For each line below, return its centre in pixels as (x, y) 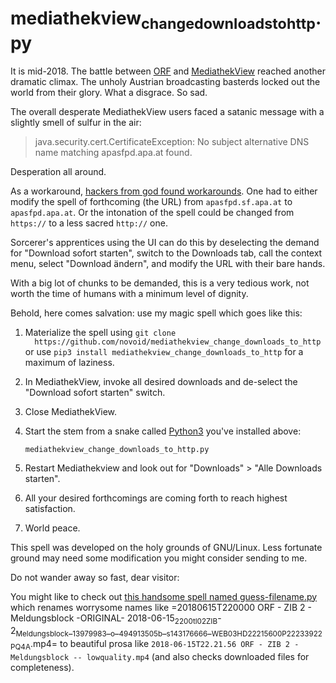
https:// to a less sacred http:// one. (89, 223)
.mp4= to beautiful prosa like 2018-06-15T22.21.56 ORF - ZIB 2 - (164, 644)
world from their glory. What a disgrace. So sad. (109, 92)
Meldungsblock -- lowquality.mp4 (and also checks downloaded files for (160, 656)
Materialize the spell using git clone (100, 332)
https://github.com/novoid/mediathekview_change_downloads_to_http (178, 342)
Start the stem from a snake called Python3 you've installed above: (163, 431)
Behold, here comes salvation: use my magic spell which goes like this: (156, 313)
